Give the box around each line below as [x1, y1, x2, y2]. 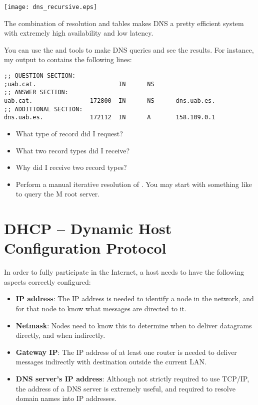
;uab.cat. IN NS [4, 80, 154, 88]
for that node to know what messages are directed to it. [15, 303, 186, 314]
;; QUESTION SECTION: [4, 72, 76, 80]
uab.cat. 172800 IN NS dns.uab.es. [4, 97, 215, 104]
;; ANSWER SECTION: [4, 89, 68, 96]
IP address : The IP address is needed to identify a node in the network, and [15, 293, 254, 304]
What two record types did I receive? [15, 145, 130, 155]
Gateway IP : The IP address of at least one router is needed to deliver [15, 346, 237, 357]
